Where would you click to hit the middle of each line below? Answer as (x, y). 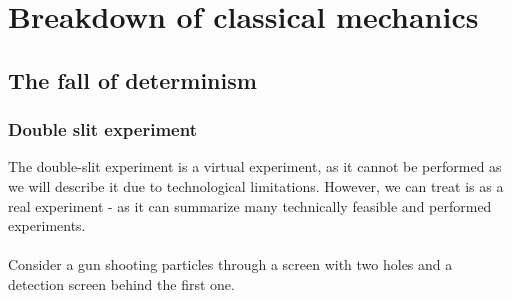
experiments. (47, 225)
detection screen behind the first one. (121, 283)
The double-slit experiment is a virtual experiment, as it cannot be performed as (255, 166)
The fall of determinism (132, 79)
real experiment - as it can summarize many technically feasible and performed (250, 205)
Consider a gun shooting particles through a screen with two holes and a (230, 264)
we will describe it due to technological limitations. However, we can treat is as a (256, 185)
